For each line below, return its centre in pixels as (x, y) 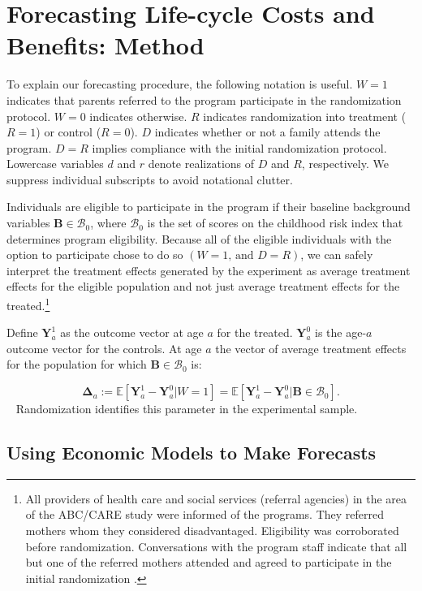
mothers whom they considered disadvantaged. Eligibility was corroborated (212, 531)
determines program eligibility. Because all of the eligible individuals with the (199, 238)
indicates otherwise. (138, 116)
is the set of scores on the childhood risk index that (275, 223)
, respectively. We (345, 164)
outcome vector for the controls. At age (104, 348)
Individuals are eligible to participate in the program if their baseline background (209, 207)
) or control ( (69, 132)
